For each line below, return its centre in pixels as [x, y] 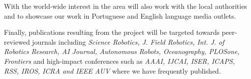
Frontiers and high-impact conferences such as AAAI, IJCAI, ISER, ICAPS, [119, 61]
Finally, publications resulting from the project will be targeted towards [112, 32]
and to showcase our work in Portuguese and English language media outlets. [120, 15]
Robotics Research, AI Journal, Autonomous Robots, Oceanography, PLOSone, [122, 51]
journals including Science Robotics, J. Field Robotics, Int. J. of [128, 41]
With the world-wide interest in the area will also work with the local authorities [125, 6]
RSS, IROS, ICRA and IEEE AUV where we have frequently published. [113, 70]
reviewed [17, 41]
